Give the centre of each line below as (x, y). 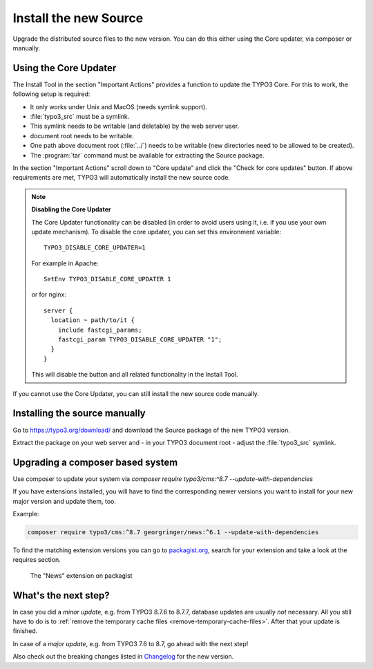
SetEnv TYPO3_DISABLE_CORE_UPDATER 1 (108, 279)
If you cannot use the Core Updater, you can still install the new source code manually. (136, 393)
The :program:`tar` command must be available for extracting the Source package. (147, 155)
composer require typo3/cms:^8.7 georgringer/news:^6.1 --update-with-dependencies (173, 532)
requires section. (37, 560)
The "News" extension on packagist (81, 575)
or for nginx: (49, 294)
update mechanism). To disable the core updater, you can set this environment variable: (156, 232)
